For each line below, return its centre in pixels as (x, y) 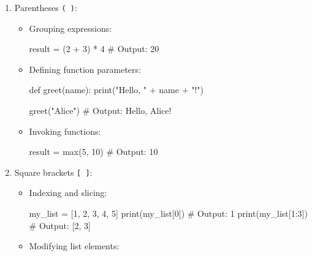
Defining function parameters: (85, 69)
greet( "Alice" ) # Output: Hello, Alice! (100, 111)
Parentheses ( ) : (46, 7)
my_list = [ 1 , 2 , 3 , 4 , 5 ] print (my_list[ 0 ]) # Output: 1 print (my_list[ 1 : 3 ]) (168, 213)
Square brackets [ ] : (53, 172)
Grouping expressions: (70, 28)
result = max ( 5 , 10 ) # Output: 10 (93, 152)
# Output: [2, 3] (60, 225)
